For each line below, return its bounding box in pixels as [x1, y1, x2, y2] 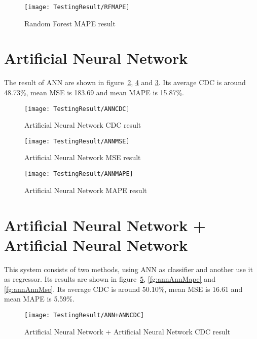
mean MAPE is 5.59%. [4, 293, 75, 304]
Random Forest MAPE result [24, 18, 116, 28]
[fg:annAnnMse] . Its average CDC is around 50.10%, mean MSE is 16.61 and [4, 283, 243, 294]
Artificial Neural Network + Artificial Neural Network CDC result [24, 326, 231, 336]
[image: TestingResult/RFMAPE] [24, 4, 130, 11]
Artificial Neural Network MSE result [24, 152, 141, 163]
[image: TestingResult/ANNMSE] [24, 137, 130, 145]
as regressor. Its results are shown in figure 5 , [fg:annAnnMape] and [4, 274, 215, 284]
